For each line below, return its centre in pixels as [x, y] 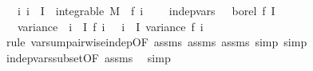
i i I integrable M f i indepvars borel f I [146, 10]
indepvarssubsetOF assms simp [88, 57]
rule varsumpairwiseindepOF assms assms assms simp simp [156, 42]
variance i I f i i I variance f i [110, 26]
